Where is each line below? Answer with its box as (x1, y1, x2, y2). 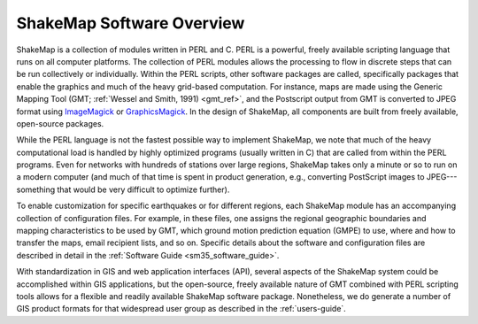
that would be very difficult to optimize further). (57, 184, 230, 195)
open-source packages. (16, 118, 104, 128)
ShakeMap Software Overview (16, 13, 245, 33)
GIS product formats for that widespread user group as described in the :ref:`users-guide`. (16, 304, 347, 314)
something (16, 184, 56, 195)
